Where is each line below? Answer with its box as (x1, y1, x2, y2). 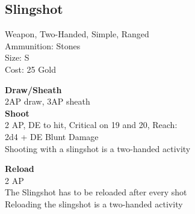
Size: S (5, 51, 29, 64)
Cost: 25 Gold (5, 63, 56, 75)
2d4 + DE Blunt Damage (5, 130, 99, 142)
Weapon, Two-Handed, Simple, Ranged (5, 28, 149, 40)
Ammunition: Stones (5, 39, 81, 52)
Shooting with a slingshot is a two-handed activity (5, 142, 191, 154)
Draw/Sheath (5, 83, 62, 96)
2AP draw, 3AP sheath (5, 95, 90, 108)
